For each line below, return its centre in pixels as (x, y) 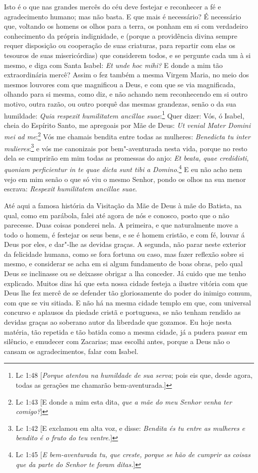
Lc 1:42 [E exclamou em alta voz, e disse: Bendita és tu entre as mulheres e (130, 428)
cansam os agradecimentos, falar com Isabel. (71, 351)
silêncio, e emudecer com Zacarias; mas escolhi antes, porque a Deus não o (117, 341)
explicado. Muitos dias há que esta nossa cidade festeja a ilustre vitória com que (126, 283)
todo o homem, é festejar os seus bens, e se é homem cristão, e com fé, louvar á (125, 234)
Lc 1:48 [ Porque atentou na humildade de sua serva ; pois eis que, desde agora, (134, 375)
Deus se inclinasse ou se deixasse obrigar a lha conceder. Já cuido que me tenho (125, 273)
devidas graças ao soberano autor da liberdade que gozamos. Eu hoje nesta (118, 322)
